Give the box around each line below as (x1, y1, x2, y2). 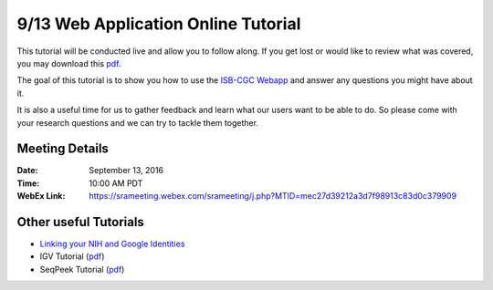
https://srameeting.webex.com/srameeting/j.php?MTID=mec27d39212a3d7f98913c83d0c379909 (89, 191, 456, 202)
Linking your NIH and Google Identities (39, 238, 185, 250)
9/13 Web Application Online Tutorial (16, 14, 301, 34)
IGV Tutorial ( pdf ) (39, 251, 105, 262)
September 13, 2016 (89, 165, 164, 176)
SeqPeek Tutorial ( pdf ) (39, 264, 125, 274)
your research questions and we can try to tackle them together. (16, 117, 259, 128)
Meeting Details (16, 141, 110, 157)
